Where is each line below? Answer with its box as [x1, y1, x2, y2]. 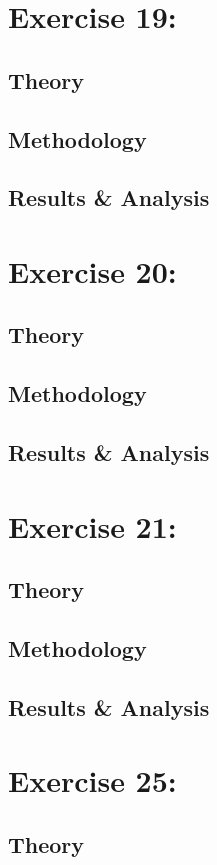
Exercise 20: [8, 250, 177, 291]
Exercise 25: [8, 760, 177, 801]
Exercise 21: [8, 505, 177, 546]
